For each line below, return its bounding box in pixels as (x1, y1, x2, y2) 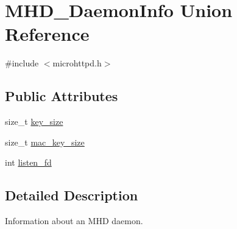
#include (5, 57, 39, 69)
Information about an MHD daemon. (5, 214, 143, 227)
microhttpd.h (52, 57, 102, 69)
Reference (5, 21, 90, 46)
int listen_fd (5, 156, 52, 169)
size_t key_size (5, 115, 63, 128)
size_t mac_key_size (5, 135, 85, 148)
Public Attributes (5, 86, 118, 105)
